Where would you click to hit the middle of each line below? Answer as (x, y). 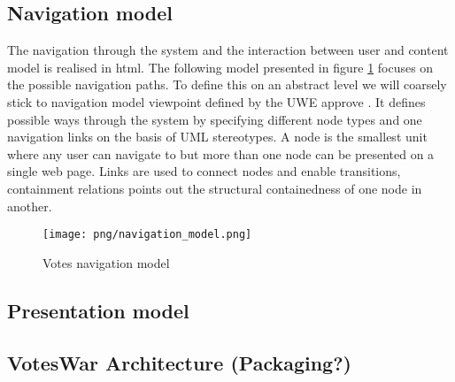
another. (30, 206)
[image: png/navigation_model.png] (147, 235)
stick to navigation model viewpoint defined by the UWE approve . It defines (216, 101)
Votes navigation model (106, 262)
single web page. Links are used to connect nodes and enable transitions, (204, 171)
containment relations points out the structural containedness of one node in (215, 188)
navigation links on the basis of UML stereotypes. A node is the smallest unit (217, 137)
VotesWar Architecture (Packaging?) (179, 362)
